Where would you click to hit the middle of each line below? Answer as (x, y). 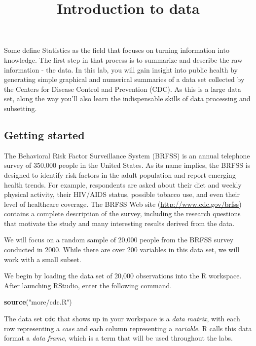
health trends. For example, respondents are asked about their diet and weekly (123, 184)
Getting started (44, 135)
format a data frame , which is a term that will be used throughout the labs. (118, 338)
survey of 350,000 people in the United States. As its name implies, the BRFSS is (127, 165)
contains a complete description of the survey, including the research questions (122, 213)
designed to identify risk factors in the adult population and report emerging (120, 174)
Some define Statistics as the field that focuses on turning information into (117, 50)
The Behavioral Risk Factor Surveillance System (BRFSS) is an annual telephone (127, 155)
